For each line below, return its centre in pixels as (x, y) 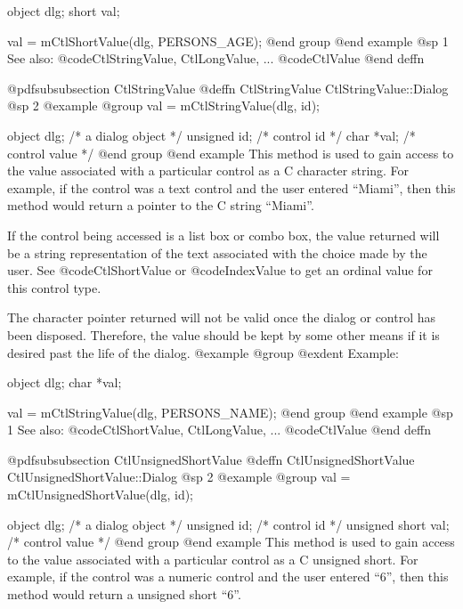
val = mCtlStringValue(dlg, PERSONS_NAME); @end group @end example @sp (230, 412)
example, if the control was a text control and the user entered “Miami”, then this (231, 187)
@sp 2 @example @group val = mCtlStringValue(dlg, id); (163, 106)
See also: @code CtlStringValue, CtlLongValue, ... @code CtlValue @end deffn (216, 58)
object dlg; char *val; (65, 382)
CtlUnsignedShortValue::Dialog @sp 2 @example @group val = (179, 477)
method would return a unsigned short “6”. (124, 594)
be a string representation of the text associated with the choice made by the (217, 252)
